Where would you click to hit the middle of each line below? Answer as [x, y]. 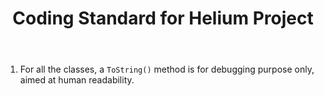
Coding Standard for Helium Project [163, 18]
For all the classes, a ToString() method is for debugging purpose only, [167, 69]
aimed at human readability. [77, 80]
